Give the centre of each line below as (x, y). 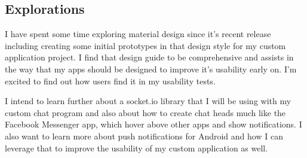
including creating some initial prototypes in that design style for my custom (145, 45)
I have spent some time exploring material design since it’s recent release (138, 34)
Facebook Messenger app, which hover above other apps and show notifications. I (153, 124)
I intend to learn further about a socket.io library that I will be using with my (148, 101)
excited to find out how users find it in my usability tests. (110, 80)
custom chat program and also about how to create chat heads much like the (145, 112)
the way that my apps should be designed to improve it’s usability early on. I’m (151, 69)
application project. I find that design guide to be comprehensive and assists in (149, 57)
